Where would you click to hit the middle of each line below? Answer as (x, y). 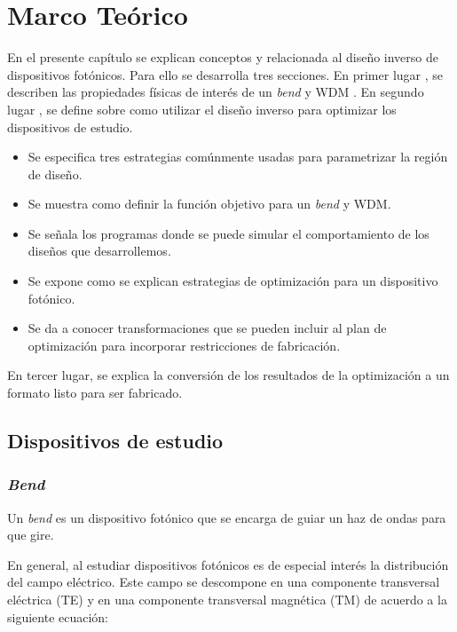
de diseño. (55, 174)
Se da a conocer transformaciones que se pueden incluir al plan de (207, 328)
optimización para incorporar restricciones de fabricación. (184, 345)
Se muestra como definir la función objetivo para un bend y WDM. (209, 204)
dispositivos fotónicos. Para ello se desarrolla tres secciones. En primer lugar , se (225, 74)
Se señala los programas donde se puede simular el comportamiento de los (228, 233)
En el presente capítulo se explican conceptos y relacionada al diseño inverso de (223, 57)
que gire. (31, 535)
